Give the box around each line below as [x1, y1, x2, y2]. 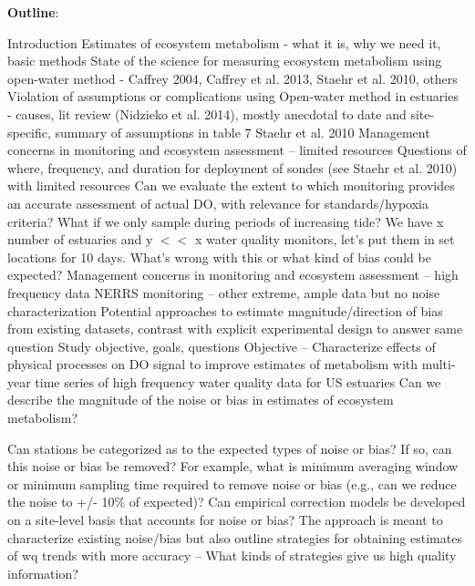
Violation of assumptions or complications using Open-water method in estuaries [7, 87, 459, 106]
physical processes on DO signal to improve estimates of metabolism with [7, 355, 418, 374]
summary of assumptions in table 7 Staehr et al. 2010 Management [55, 122, 430, 141]
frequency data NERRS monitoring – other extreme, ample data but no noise [7, 283, 440, 302]
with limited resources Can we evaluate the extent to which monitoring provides [7, 176, 455, 195]
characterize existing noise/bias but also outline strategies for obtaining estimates [7, 528, 462, 547]
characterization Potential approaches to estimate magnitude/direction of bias [7, 301, 443, 320]
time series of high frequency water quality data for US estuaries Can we [35, 372, 441, 391]
